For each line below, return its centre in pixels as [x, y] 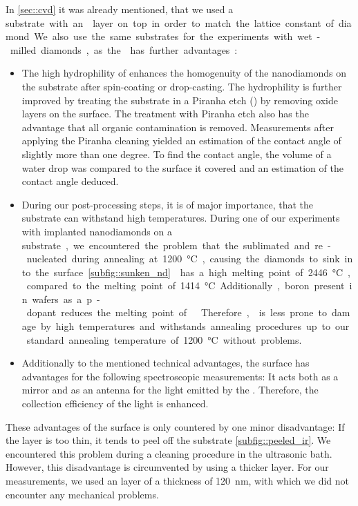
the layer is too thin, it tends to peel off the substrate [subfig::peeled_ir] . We [168, 440]
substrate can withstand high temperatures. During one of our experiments [181, 218]
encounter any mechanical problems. [82, 494]
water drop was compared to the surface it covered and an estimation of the [182, 167]
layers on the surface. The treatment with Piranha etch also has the [165, 114]
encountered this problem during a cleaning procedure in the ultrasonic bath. [169, 453]
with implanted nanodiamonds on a [97, 231]
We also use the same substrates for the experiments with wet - [177, 36]
